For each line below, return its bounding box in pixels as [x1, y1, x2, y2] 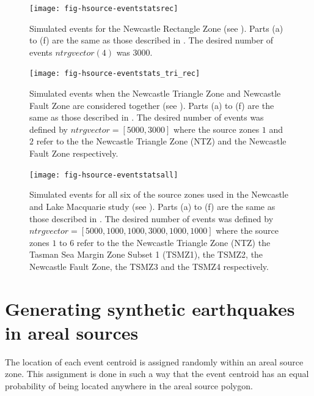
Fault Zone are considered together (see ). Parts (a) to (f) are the [29, 99, 274, 111]
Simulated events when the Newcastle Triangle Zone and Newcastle [29, 87, 281, 100]
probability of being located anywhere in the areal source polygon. [5, 379, 253, 392]
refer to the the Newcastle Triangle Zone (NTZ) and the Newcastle [36, 135, 287, 148]
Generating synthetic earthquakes [5, 296, 295, 321]
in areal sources [5, 319, 139, 345]
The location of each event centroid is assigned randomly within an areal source [5, 355, 304, 368]
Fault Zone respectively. [29, 147, 119, 160]
